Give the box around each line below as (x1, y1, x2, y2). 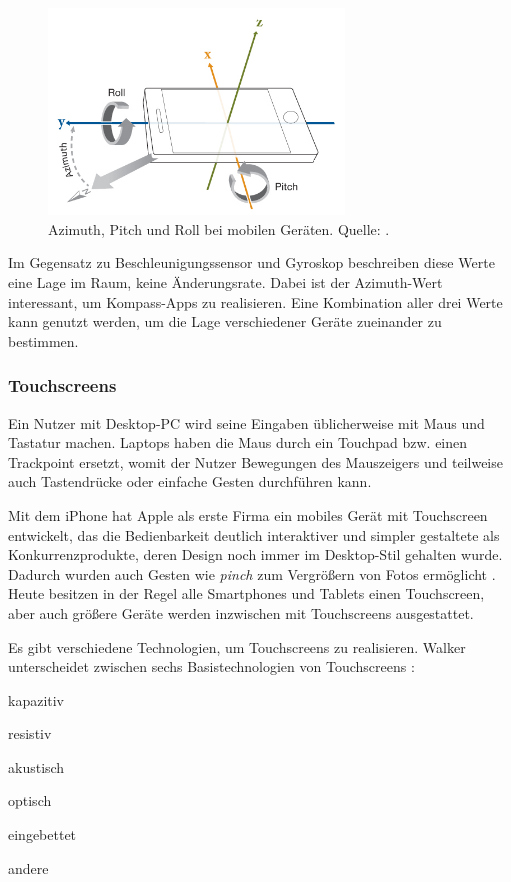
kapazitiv (8, 689, 65, 710)
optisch (8, 790, 52, 811)
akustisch (8, 756, 65, 777)
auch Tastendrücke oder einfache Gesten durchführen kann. (8, 471, 372, 492)
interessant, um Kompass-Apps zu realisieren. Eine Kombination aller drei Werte (8, 291, 503, 312)
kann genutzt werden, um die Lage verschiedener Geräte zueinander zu (8, 311, 442, 332)
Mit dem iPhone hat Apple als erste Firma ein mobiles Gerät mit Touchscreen (8, 504, 488, 525)
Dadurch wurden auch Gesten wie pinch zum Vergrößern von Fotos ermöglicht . (8, 563, 496, 584)
